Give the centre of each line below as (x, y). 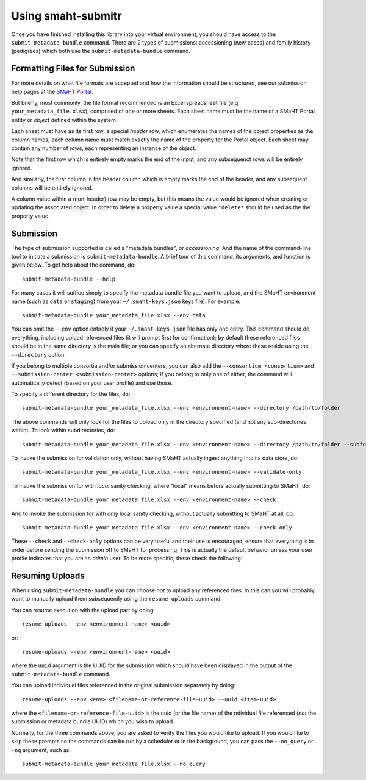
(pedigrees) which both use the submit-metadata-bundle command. (101, 51)
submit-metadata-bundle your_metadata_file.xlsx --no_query (114, 764)
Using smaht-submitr (66, 16)
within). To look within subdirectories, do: (63, 431)
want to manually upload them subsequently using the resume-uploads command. (117, 599)
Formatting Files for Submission (73, 69)
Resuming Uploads (48, 575)
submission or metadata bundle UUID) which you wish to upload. (93, 721)
